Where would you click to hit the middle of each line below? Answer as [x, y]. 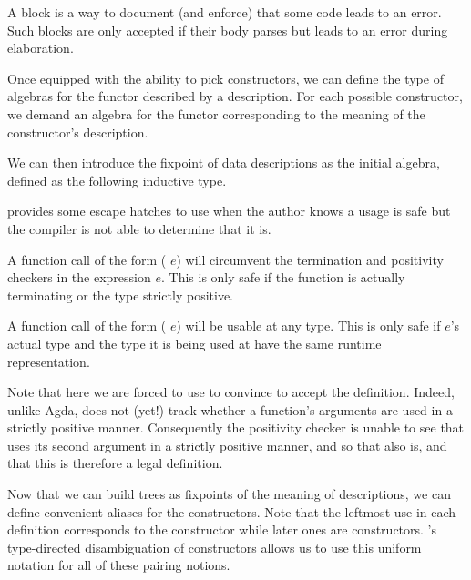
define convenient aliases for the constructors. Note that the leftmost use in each [232, 511]
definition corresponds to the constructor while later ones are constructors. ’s [222, 529]
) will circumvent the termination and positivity [310, 259]
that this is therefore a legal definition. [115, 463]
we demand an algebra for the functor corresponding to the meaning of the [216, 113]
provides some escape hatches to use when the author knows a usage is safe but [229, 211]
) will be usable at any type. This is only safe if [308, 326]
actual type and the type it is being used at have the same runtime [195, 343]
